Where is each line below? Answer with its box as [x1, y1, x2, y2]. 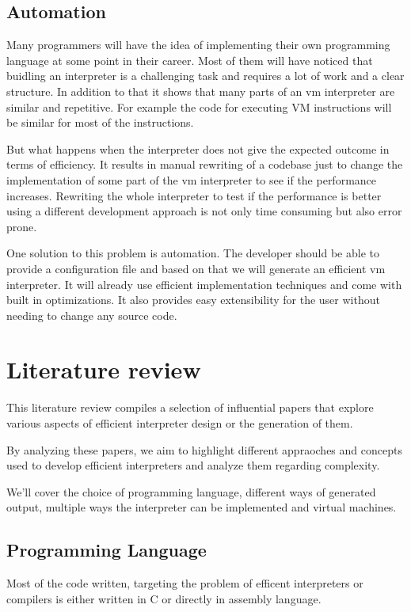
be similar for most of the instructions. [6, 114, 194, 131]
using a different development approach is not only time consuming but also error [6, 203, 402, 219]
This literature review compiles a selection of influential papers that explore [6, 399, 374, 416]
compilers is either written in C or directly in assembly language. [6, 590, 322, 606]
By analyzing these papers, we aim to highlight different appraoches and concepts [6, 441, 402, 458]
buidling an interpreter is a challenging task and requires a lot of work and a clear [6, 67, 405, 84]
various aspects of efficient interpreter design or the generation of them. [6, 415, 353, 431]
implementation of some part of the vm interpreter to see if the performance [6, 171, 377, 188]
